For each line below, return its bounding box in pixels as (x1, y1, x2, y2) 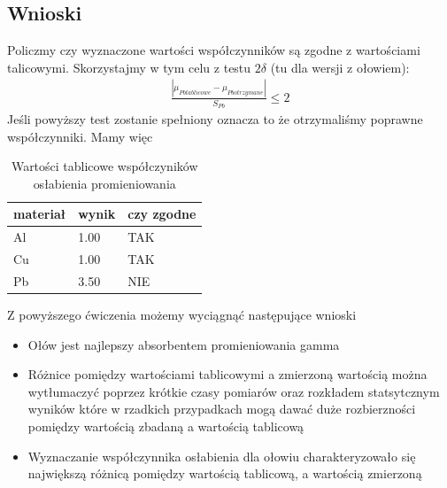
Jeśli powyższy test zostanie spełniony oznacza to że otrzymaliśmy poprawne (7, 109, 423, 128)
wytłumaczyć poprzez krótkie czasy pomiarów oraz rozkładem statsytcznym (27, 382, 440, 400)
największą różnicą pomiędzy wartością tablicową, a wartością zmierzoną (27, 464, 422, 483)
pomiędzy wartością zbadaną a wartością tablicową (27, 416, 304, 435)
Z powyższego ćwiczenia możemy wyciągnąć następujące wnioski (7, 305, 357, 323)
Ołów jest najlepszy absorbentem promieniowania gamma (27, 335, 340, 353)
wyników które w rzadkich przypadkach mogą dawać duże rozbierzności (27, 399, 416, 418)
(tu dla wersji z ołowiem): (270, 58, 410, 76)
